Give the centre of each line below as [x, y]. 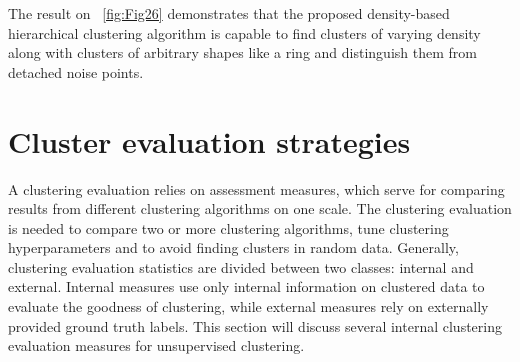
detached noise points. [76, 71]
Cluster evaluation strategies [209, 140]
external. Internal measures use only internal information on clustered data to [246, 286]
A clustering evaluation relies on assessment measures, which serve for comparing [256, 188]
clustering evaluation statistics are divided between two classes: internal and [241, 266]
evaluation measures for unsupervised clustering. [156, 345]
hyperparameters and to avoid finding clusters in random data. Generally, [233, 247]
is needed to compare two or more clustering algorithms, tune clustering [228, 227]
